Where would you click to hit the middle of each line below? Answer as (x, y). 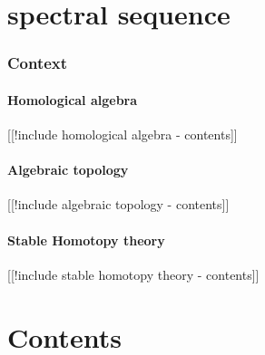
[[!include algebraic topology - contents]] (118, 204)
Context (38, 63)
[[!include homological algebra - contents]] (123, 134)
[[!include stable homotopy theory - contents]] (133, 274)
